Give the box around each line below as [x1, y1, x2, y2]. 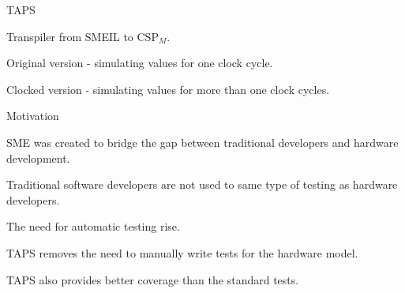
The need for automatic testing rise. [6, 218, 180, 235]
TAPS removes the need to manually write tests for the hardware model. [6, 244, 358, 261]
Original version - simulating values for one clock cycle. [6, 54, 273, 71]
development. [6, 149, 70, 166]
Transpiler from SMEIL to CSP [6, 28, 159, 44]
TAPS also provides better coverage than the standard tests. [6, 271, 299, 287]
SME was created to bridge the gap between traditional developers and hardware [6, 133, 399, 150]
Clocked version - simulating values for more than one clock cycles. [6, 81, 330, 97]
